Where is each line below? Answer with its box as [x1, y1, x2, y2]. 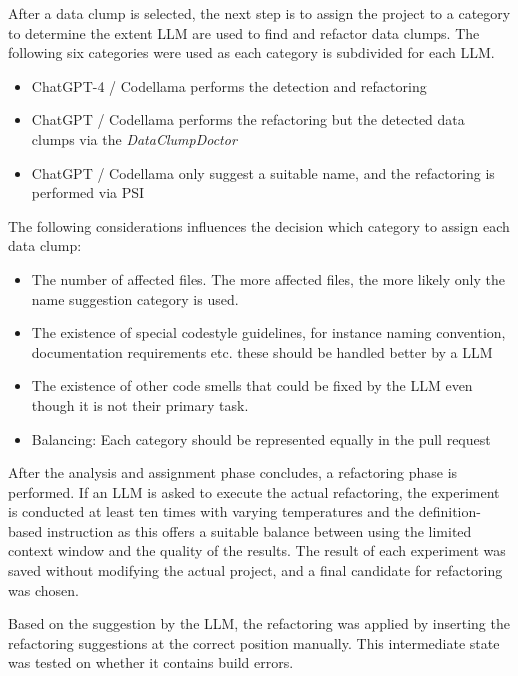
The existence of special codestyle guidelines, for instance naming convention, [31, 322, 506, 343]
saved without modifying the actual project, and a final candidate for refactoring [8, 560, 503, 581]
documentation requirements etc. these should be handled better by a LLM [31, 341, 493, 362]
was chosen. [8, 579, 79, 600]
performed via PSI [31, 182, 145, 203]
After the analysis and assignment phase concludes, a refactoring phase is [8, 462, 458, 483]
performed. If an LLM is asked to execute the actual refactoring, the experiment [8, 481, 500, 502]
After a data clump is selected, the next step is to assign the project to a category [8, 3, 511, 23]
